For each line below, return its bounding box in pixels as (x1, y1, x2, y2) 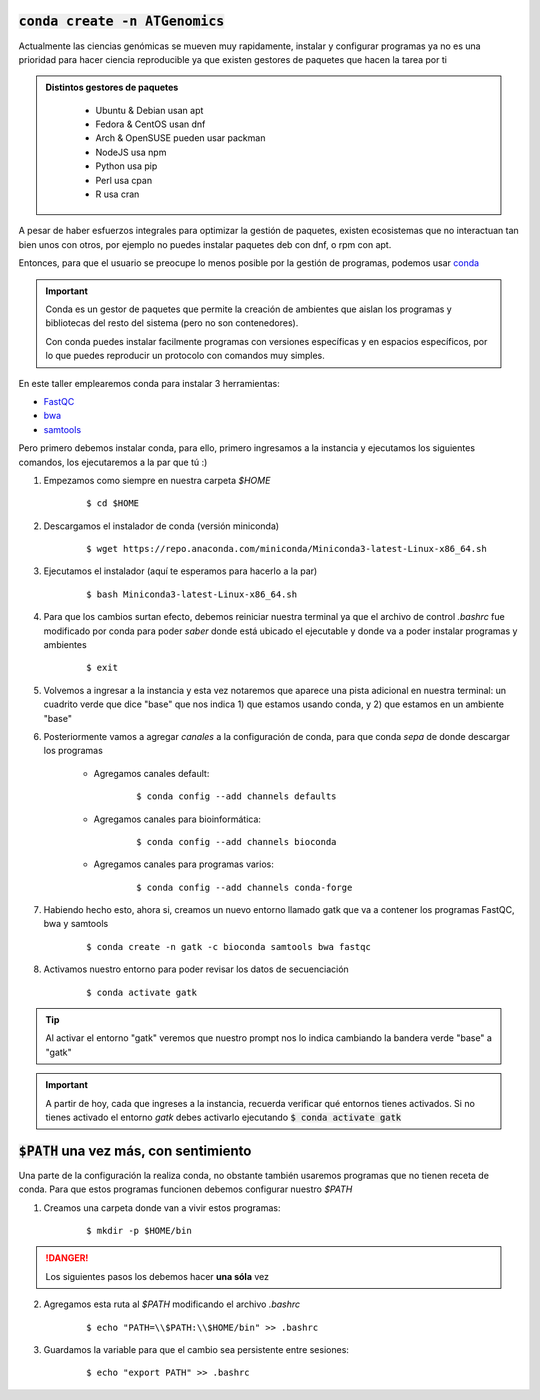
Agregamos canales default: (93, 767, 210, 779)
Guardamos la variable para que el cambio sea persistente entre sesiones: (43, 1344, 350, 1356)
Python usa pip (95, 160, 158, 172)
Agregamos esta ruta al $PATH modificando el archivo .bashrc (43, 1298, 301, 1310)
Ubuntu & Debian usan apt (95, 104, 204, 116)
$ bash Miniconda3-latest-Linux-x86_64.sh (86, 588, 298, 600)
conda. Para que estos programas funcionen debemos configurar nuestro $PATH (18, 1183, 353, 1195)
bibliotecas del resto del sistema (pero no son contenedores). (45, 317, 299, 329)
